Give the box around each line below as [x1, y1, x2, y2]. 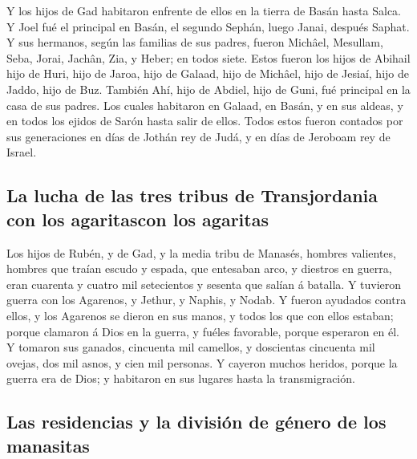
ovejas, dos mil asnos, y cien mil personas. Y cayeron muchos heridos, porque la [6, 354, 398, 371]
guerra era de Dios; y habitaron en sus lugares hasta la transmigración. [6, 370, 355, 387]
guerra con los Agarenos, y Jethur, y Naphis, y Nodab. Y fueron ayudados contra [6, 291, 407, 308]
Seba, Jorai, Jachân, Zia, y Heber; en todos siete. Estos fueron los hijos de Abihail [6, 49, 411, 66]
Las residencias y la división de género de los [6, 409, 387, 434]
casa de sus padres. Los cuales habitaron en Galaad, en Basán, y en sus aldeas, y [6, 96, 403, 113]
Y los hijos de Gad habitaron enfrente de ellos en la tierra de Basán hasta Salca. [6, 2, 401, 18]
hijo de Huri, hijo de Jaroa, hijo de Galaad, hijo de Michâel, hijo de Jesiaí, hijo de [6, 65, 409, 82]
